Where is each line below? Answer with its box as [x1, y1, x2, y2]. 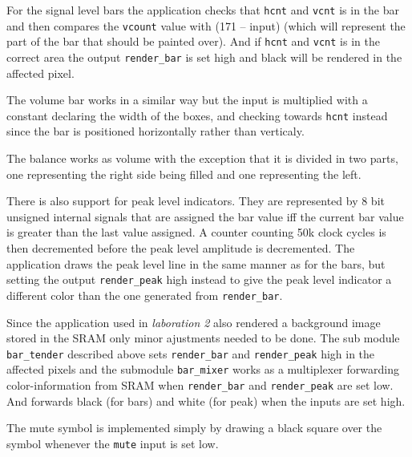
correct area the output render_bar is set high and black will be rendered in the [6, 48, 402, 65]
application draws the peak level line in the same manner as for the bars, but [6, 255, 386, 272]
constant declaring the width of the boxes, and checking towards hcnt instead [6, 107, 388, 123]
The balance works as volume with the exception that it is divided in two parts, [6, 150, 398, 167]
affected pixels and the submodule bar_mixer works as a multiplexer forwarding [6, 361, 399, 378]
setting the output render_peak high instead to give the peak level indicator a [6, 271, 392, 288]
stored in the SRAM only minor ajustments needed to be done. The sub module [6, 330, 400, 346]
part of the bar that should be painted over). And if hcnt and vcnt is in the [6, 33, 380, 50]
